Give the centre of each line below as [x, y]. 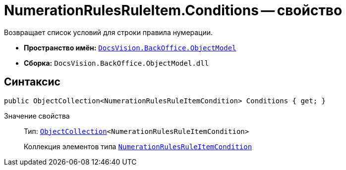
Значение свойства [37, 116]
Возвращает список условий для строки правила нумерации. [109, 32]
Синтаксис [32, 82]
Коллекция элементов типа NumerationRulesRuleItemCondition [138, 146]
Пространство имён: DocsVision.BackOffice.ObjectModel [130, 47]
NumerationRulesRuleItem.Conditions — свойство [173, 10]
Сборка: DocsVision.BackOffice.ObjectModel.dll [116, 63]
